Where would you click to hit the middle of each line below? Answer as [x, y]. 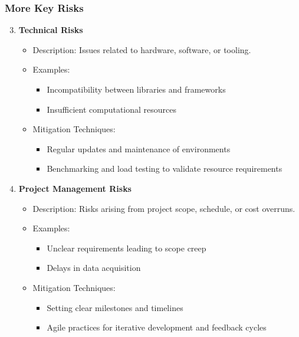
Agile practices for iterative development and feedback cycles [157, 327]
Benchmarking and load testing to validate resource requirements [165, 168]
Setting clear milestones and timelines [115, 307]
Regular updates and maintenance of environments [139, 148]
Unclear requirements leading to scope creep [126, 248]
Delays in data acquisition [94, 268]
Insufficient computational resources [112, 109]
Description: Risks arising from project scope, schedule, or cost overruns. [164, 208]
